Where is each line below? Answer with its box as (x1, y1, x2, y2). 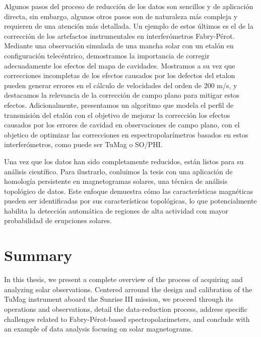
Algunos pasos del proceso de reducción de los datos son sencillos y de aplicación (4, 1, 253, 11)
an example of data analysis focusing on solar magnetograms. (4, 323, 193, 334)
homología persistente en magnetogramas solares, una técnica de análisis (4, 176, 228, 186)
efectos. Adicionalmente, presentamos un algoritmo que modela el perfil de (4, 99, 234, 110)
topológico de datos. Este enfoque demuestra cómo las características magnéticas (4, 185, 253, 196)
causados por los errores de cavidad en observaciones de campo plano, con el (4, 119, 240, 130)
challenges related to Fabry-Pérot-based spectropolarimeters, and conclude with (4, 313, 250, 324)
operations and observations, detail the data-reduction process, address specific (4, 303, 248, 314)
